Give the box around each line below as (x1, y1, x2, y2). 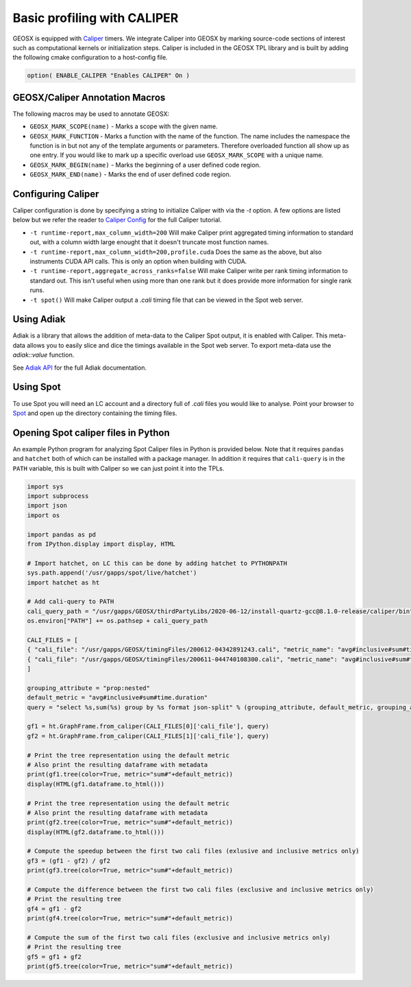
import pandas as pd (27, 530, 96, 538)
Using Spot (12, 381, 61, 393)
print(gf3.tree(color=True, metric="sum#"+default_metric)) (27, 866, 234, 875)
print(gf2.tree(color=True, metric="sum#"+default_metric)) (27, 818, 234, 827)
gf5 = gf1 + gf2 (27, 953, 82, 960)
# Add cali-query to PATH (27, 597, 114, 606)
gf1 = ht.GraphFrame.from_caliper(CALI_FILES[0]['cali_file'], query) (27, 722, 270, 730)
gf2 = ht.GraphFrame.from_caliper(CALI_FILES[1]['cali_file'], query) (27, 732, 270, 740)
